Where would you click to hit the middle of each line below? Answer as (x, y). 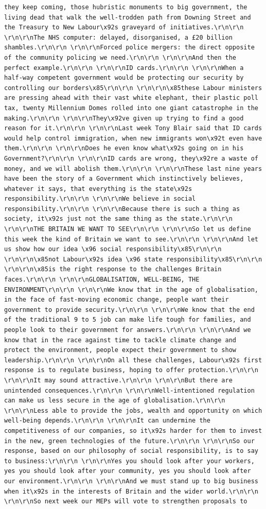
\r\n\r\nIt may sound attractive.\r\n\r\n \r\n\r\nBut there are (118, 380)
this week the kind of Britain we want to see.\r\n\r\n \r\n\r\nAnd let (131, 239)
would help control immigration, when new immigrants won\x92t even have (133, 138)
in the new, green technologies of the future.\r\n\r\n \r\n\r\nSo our (129, 441)
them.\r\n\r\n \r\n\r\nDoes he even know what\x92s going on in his (124, 148)
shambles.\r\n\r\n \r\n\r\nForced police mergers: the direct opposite (129, 48)
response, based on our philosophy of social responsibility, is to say (131, 451)
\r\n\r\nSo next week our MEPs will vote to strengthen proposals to (126, 502)
